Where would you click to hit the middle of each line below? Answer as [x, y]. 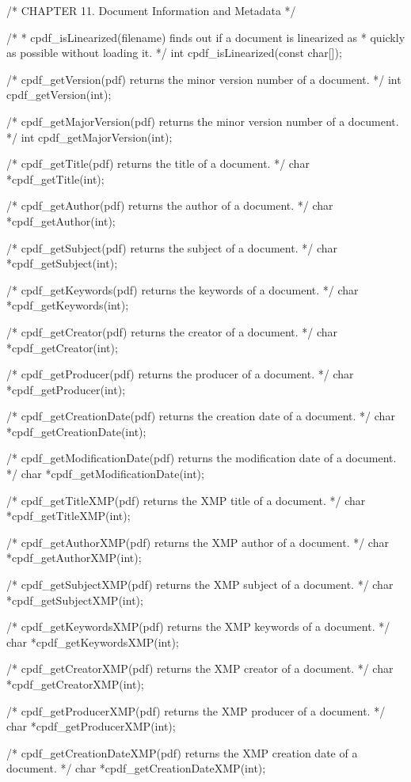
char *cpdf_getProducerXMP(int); [91, 726]
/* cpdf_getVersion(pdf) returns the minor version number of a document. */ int [204, 79]
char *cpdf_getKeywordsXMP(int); [93, 642]
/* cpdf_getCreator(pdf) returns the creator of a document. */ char [172, 331]
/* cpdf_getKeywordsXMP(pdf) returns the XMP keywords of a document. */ [198, 626]
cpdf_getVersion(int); [59, 95]
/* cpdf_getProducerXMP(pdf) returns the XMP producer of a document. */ [196, 710]
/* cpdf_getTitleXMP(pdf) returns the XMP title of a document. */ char [186, 500]
